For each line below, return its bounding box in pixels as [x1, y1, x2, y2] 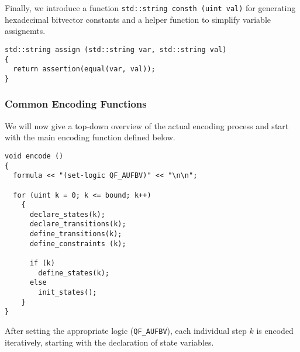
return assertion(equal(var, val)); [13, 65, 156, 74]
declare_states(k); [29, 210, 105, 219]
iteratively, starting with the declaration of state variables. [5, 336, 214, 348]
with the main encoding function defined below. [5, 131, 175, 143]
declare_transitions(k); [29, 220, 126, 229]
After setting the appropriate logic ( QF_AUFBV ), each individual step [5, 325, 247, 337]
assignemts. [5, 25, 46, 37]
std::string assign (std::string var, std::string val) [5, 45, 227, 54]
